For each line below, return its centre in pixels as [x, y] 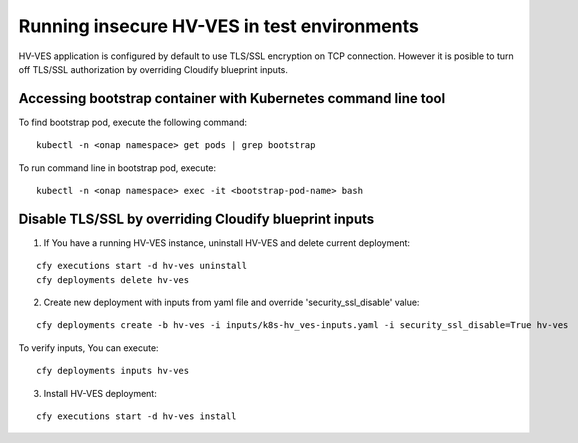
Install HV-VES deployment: [100, 393]
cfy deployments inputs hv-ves [113, 371]
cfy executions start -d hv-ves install [136, 416]
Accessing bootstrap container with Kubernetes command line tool [232, 98]
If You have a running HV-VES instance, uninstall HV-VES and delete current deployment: [226, 242]
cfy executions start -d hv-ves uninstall [142, 266]
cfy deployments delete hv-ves [113, 279]
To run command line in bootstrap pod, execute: [117, 167]
